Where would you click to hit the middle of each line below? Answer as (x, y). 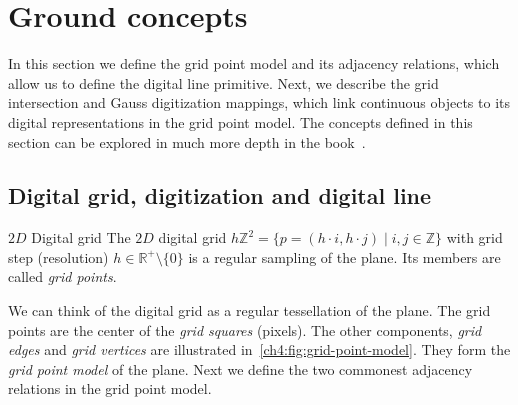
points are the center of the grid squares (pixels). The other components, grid (245, 329)
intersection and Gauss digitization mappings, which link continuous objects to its (259, 102)
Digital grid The (81, 237)
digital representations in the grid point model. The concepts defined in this (240, 121)
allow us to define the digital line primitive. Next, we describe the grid (223, 82)
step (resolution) (58, 256)
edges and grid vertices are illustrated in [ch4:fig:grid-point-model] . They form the (259, 349)
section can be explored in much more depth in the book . (187, 141)
